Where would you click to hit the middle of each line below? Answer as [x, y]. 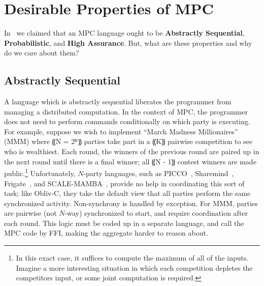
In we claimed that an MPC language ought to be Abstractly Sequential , [124, 33]
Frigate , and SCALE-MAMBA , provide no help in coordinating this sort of [124, 183]
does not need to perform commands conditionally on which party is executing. [127, 121]
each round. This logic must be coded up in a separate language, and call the [124, 223]
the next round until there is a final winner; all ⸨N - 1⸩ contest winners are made [130, 161]
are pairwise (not [30, 213]
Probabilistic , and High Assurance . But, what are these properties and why [128, 42]
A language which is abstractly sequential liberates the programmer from [118, 102]
